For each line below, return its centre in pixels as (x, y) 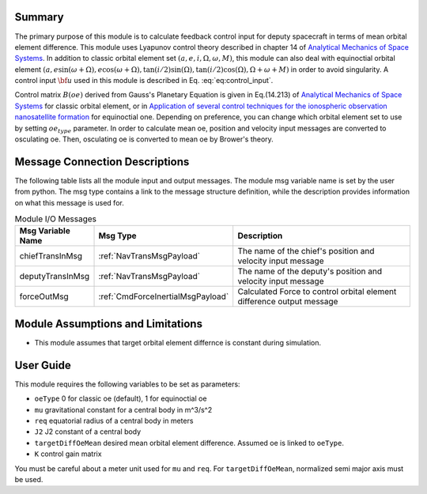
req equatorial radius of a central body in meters (114, 421)
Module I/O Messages (56, 219)
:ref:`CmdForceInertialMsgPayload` (164, 296)
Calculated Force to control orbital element (317, 292)
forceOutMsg (44, 296)
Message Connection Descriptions (102, 162)
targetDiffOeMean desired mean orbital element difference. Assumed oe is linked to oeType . (189, 443)
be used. (29, 480)
